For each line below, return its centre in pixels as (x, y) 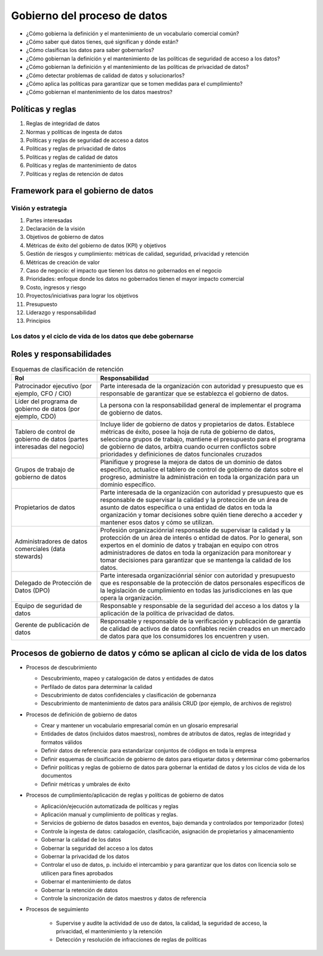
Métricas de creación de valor (63, 262)
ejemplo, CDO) (35, 416)
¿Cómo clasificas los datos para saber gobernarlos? (90, 50)
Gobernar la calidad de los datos (81, 840)
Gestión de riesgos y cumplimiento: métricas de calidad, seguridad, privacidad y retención (138, 254)
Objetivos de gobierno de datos (65, 237)
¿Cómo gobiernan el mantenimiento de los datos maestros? (99, 92)
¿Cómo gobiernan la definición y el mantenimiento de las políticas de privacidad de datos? (138, 67)
